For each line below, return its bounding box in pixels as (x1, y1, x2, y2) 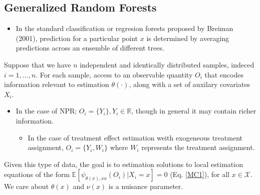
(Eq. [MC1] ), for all (170, 169, 230, 179)
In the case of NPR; (16, 105, 77, 116)
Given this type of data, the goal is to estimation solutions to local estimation (4, 158, 243, 169)
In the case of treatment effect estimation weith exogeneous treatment (28, 132, 242, 142)
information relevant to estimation (4, 79, 109, 89)
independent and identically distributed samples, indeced (80, 59, 254, 69)
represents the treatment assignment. (141, 142, 255, 152)
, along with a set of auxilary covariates (129, 79, 250, 89)
